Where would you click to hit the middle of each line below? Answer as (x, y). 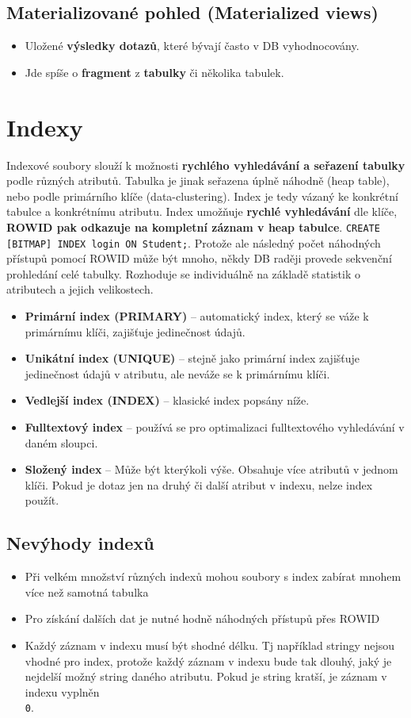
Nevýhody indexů (80, 543)
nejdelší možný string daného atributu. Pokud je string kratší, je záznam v (206, 676)
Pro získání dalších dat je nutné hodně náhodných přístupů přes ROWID (202, 618)
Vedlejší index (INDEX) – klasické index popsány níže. (167, 400)
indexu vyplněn (62, 691)
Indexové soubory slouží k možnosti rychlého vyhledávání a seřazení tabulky (206, 165)
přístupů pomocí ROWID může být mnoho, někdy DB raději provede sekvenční (199, 258)
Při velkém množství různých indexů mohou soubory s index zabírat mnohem (213, 576)
